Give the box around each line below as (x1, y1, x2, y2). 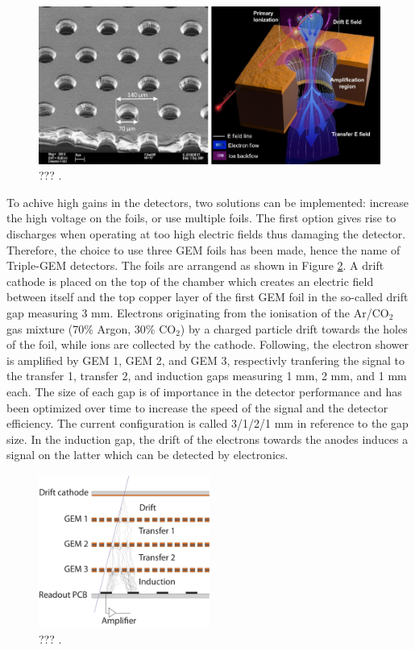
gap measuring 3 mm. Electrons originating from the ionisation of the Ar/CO (6, 304, 389, 321)
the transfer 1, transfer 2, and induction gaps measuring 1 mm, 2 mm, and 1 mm (6, 367, 407, 384)
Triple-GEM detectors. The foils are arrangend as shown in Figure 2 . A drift (6, 257, 384, 274)
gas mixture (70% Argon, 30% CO (6, 320, 176, 337)
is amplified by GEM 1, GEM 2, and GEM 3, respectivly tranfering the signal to (6, 351, 405, 368)
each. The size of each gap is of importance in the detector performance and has (6, 383, 402, 400)
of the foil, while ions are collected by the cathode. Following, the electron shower (6, 336, 409, 353)
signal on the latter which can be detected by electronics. (6, 446, 288, 463)
